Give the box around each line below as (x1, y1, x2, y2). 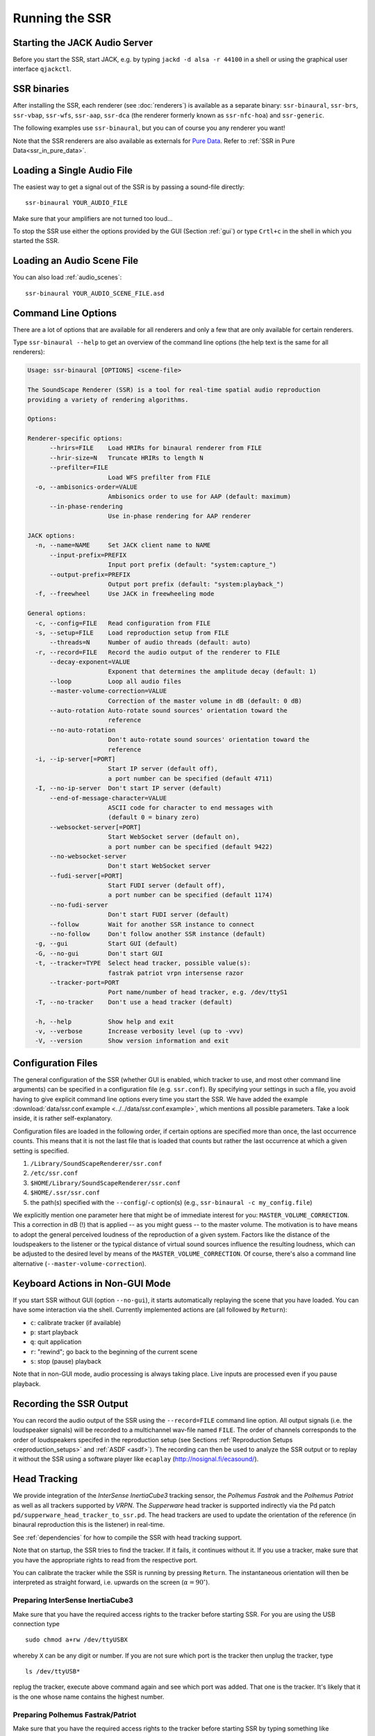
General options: (27, 610, 87, 617)
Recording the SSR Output (12, 1398, 128, 1410)
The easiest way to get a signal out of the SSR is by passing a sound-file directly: (12, 183, 245, 191)
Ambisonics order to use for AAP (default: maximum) (108, 493, 292, 501)
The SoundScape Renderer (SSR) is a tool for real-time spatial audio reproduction (27, 386, 321, 394)
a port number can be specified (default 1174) (108, 891, 274, 899)
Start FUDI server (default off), (108, 882, 226, 890)
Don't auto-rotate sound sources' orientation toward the (108, 736, 310, 744)
